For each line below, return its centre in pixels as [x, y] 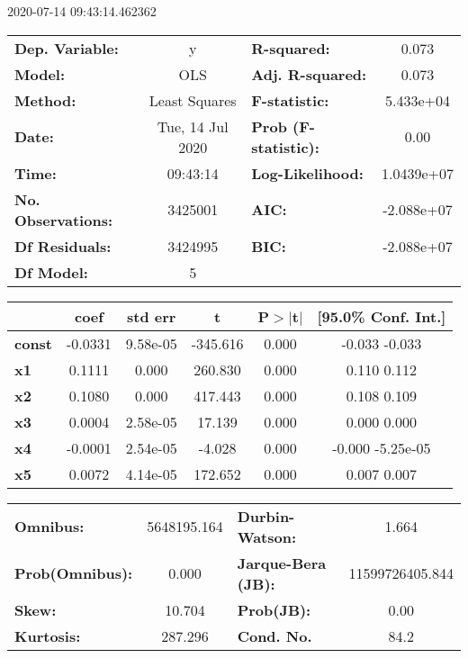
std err [152, 316]
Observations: [64, 220]
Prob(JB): [274, 609]
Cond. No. [274, 635]
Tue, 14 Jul [193, 126]
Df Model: [51, 272]
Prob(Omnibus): [74, 573]
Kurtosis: [48, 635]
